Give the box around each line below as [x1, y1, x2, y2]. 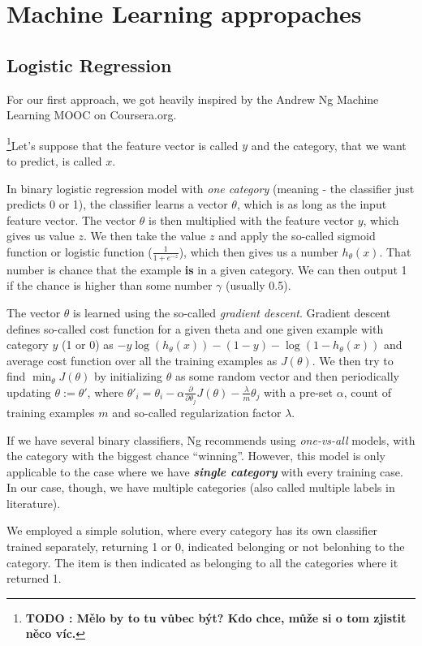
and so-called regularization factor [112, 403, 282, 420]
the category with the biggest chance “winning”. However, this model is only [6, 447, 385, 464]
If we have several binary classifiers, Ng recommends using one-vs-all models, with [6, 431, 416, 448]
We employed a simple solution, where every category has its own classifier [6, 522, 378, 539]
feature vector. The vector [6, 211, 136, 228]
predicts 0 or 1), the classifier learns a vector [6, 196, 228, 213]
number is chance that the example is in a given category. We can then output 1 [6, 261, 407, 278]
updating [6, 383, 51, 400]
